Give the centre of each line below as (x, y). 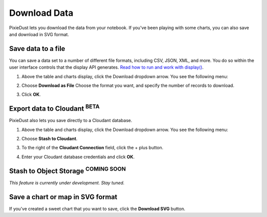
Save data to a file (37, 49)
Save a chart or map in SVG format (63, 197)
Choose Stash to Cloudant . (49, 139)
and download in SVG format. (39, 34)
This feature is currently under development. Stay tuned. (67, 182)
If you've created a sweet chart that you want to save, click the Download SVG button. (97, 209)
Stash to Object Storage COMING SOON (67, 170)
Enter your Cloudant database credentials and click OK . (78, 157)
